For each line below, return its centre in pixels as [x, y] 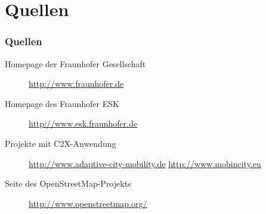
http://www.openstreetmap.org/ [88, 203]
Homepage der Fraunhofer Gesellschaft [75, 63]
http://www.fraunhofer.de [76, 84]
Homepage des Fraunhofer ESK [62, 103]
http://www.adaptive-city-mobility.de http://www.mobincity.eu [145, 163]
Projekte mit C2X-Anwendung [61, 143]
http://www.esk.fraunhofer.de [83, 123]
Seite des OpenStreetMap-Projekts [68, 183]
